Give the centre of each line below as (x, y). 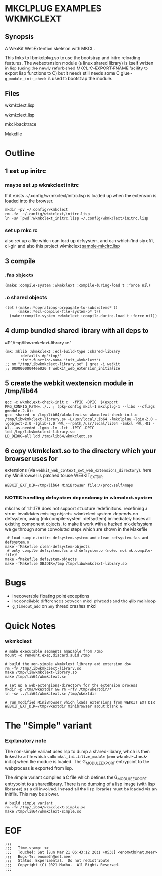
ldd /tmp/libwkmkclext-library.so (40, 432)
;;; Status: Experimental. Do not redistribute (57, 860)
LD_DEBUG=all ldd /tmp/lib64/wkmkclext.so (49, 436)
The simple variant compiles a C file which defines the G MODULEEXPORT (76, 778)
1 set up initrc (25, 171)
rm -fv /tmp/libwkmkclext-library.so (43, 668)
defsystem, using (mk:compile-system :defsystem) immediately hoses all (78, 518)
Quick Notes (30, 626)
